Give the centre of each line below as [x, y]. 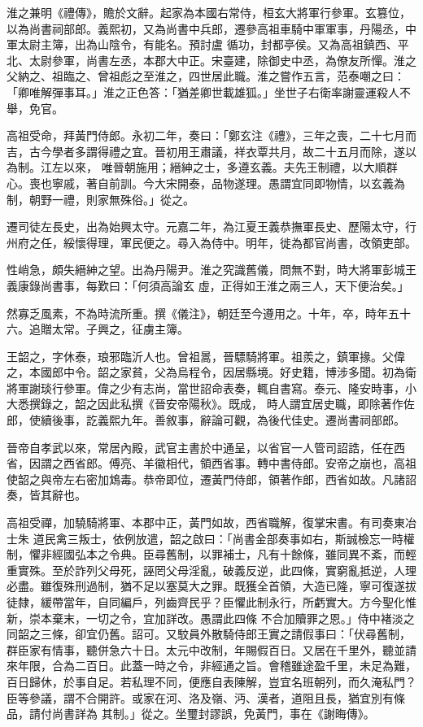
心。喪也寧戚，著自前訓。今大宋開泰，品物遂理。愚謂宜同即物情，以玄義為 [206, 183]
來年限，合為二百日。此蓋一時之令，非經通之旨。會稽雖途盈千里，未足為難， [211, 666]
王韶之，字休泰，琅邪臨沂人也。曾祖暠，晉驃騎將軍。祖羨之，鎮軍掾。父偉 [206, 356]
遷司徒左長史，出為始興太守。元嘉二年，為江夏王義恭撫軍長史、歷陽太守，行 [211, 226]
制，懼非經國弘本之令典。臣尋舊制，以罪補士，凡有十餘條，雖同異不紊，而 [206, 554]
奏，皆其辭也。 [46, 495]
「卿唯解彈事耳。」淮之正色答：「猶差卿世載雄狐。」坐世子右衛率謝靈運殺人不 [209, 91]
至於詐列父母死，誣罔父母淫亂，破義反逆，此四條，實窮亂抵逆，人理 [234, 570]
